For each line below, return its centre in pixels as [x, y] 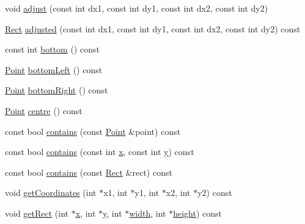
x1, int [116, 193]
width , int [148, 213]
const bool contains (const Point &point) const [93, 131]
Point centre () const [44, 110]
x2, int [178, 193]
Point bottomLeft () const [54, 69]
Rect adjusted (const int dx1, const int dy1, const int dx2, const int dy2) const [153, 28]
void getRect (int [37, 213]
